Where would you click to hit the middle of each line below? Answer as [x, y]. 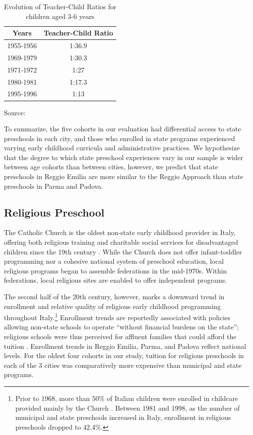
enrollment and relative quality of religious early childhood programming [112, 306]
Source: [15, 112]
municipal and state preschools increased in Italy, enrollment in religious [123, 417]
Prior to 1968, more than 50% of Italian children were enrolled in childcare [127, 398]
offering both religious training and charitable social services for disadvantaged [121, 242]
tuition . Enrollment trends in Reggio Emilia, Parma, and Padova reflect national [125, 346]
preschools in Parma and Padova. [54, 186]
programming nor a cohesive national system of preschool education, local [114, 261]
